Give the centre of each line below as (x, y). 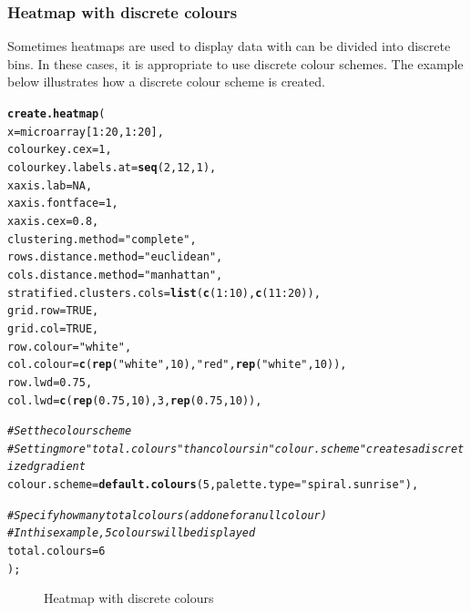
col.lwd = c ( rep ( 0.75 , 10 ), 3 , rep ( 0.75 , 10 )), (135, 400)
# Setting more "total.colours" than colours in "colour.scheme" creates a (213, 449)
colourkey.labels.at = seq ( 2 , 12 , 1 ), (112, 167)
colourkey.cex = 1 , (60, 150)
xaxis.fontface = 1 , (63, 204)
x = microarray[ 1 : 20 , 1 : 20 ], (86, 132)
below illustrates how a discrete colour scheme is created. (166, 82)
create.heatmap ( (56, 114)
